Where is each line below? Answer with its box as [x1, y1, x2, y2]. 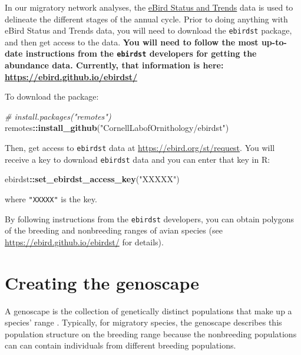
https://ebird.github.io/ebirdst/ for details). [5, 235, 164, 248]
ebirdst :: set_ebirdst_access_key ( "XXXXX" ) [5, 173, 180, 185]
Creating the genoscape [5, 270, 200, 294]
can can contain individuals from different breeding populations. [5, 339, 236, 351]
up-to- [261, 35, 287, 48]
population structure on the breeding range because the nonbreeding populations [5, 327, 297, 340]
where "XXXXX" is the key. [5, 192, 97, 205]
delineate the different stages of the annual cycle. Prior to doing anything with [5, 12, 288, 25]
